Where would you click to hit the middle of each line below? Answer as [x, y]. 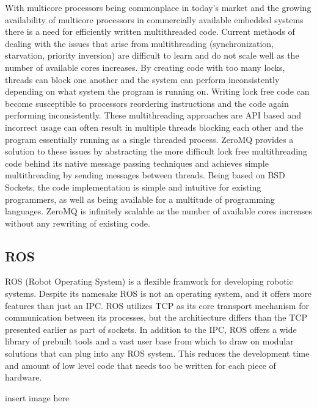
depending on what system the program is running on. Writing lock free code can [157, 91]
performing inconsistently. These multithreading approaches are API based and [153, 115]
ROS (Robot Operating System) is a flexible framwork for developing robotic [149, 281]
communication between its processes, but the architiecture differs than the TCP [156, 317]
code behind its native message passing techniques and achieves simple [137, 163]
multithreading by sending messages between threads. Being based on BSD [145, 175]
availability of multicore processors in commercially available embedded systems [154, 19]
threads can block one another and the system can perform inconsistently [142, 79]
